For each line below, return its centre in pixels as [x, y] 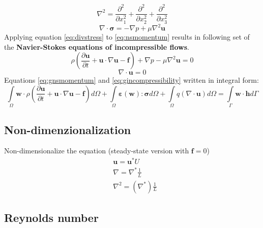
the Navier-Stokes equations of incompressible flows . [97, 46]
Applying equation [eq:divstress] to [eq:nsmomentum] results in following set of [127, 37]
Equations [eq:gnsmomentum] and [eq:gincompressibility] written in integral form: [131, 80]
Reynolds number [51, 217]
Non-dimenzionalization [68, 129]
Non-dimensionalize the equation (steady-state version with [97, 151]
